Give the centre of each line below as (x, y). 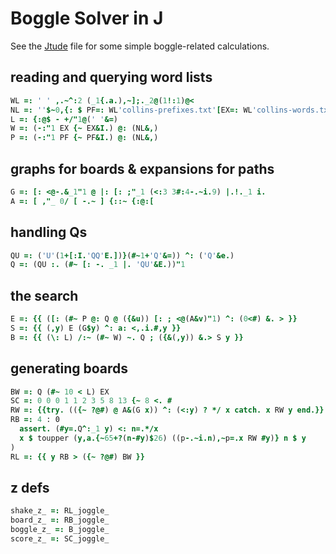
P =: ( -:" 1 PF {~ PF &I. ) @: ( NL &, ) (84, 138)
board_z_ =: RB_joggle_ (60, 520)
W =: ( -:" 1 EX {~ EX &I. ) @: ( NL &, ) (84, 128)
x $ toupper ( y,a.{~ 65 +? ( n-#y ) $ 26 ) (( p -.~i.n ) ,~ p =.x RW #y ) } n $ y (163, 438)
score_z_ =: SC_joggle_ (60, 538)
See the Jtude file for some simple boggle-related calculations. (140, 46)
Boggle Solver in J (87, 18)
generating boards (69, 368)
